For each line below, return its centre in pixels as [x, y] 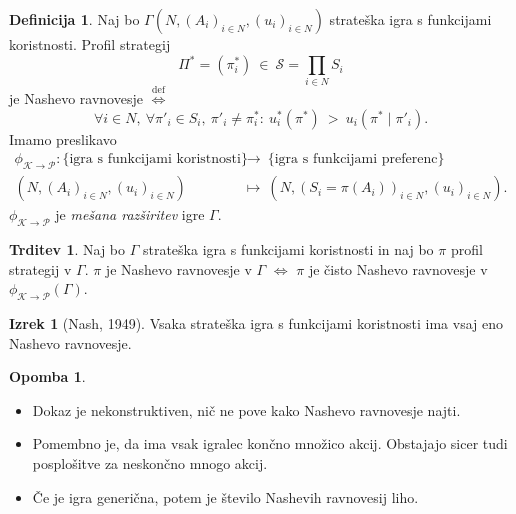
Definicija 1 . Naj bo [74, 19]
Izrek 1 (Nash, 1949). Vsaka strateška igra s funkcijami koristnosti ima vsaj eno [256, 323]
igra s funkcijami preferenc [356, 159]
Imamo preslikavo [63, 138]
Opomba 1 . [47, 376]
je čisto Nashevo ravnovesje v [398, 268]
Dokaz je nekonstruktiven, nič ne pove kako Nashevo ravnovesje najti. [246, 409]
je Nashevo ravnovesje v [178, 268]
